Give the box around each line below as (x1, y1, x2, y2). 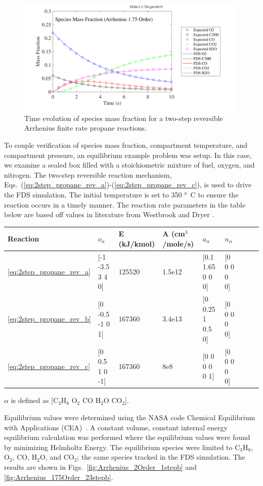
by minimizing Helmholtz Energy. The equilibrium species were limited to (4, 441, 233, 452)
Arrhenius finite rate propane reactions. (24, 123, 147, 133)
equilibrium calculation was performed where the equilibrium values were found (4, 432, 250, 442)
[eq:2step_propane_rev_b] (8, 313, 91, 324)
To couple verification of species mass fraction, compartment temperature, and (4, 139, 248, 150)
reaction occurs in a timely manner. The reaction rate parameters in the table (4, 199, 246, 210)
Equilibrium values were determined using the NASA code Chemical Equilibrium (4, 412, 255, 422)
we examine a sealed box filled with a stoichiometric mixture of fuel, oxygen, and (4, 159, 255, 170)
